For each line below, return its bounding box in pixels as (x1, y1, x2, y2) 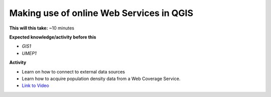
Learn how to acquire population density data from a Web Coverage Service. (22, 75, 181, 81)
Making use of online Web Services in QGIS (9, 7, 193, 18)
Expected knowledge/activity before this (9, 34, 96, 40)
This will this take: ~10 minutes (9, 25, 75, 31)
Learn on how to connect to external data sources (22, 68, 125, 74)
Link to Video (22, 82, 50, 88)
